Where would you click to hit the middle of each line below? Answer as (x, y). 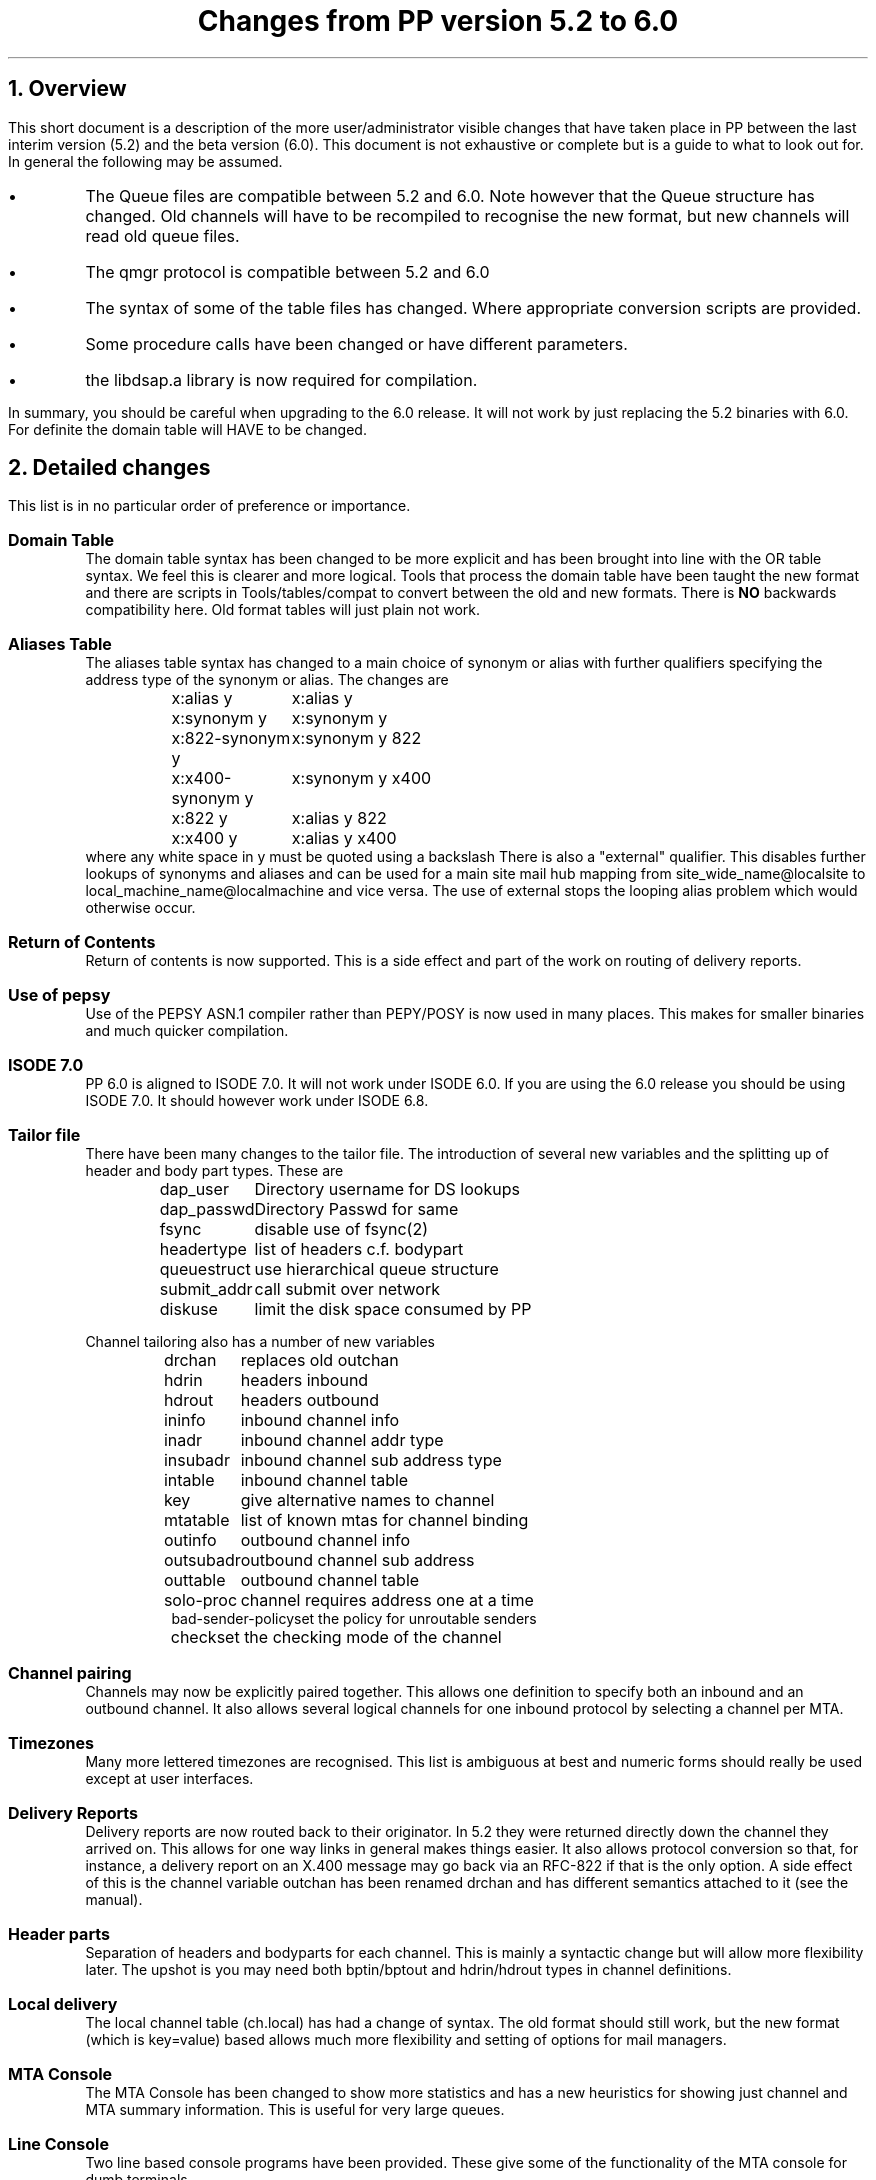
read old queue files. (162, 235)
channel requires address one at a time (387, 1600)
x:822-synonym (231, 738)
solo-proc (200, 1600)
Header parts (59, 1934)
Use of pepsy (59, 995)
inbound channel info (320, 1420)
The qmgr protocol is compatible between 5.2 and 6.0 (287, 271)
